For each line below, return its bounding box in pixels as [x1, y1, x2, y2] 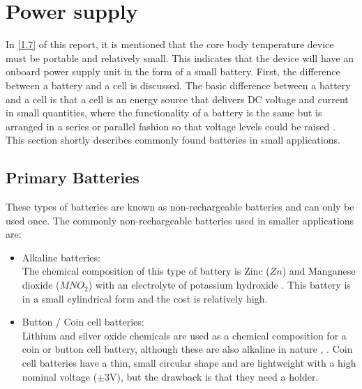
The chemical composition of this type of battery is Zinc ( [22, 264, 270, 278]
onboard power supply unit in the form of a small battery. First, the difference [6, 64, 340, 79]
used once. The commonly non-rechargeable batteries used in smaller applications [6, 213, 354, 227]
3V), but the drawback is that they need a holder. [105, 369, 319, 383]
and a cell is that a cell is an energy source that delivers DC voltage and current [6, 91, 349, 106]
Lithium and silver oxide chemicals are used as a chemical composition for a [22, 328, 347, 342]
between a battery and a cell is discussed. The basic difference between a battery [6, 77, 351, 92]
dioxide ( [22, 277, 60, 292]
